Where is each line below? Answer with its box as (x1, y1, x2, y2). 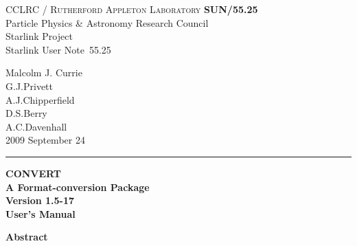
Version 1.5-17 (5, 193, 75, 208)
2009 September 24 (5, 133, 85, 147)
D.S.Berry (5, 106, 47, 120)
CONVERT (5, 166, 62, 180)
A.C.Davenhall (5, 119, 67, 133)
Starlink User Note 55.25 (5, 42, 111, 56)
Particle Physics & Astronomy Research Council (5, 15, 209, 30)
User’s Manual (5, 206, 76, 221)
